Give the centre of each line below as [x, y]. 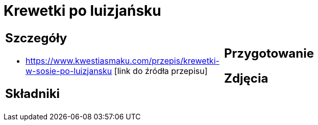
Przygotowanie [269, 53]
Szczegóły [36, 38]
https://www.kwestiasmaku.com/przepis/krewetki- [123, 60]
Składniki [33, 93]
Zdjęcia [246, 78]
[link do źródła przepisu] [161, 71]
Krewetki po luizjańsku [82, 11]
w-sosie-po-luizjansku [69, 71]
